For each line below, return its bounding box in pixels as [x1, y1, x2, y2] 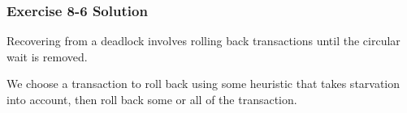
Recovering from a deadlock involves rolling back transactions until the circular [6, 32, 401, 49]
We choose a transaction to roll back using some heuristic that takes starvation [6, 75, 401, 92]
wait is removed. [6, 48, 88, 65]
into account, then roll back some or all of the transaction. [6, 91, 297, 107]
